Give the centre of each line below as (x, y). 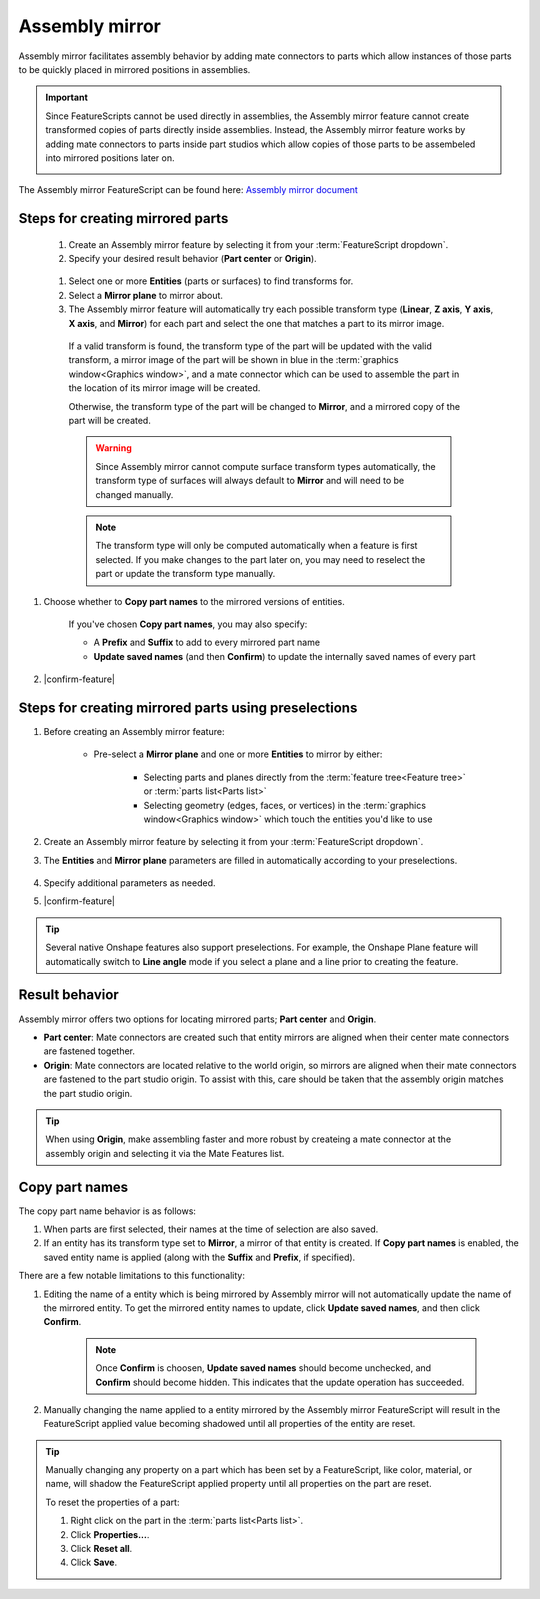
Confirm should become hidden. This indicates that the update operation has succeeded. (280, 1382)
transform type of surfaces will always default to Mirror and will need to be (250, 481)
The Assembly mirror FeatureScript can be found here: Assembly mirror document (188, 190)
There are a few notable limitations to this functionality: (131, 1276)
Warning (113, 448)
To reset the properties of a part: (112, 1502)
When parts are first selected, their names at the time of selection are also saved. (211, 1229)
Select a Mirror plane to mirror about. (146, 295)
